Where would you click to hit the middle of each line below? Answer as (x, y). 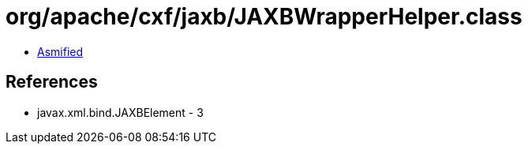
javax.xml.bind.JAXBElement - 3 (120, 112)
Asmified (60, 51)
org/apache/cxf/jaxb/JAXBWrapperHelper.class (264, 17)
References (52, 82)
